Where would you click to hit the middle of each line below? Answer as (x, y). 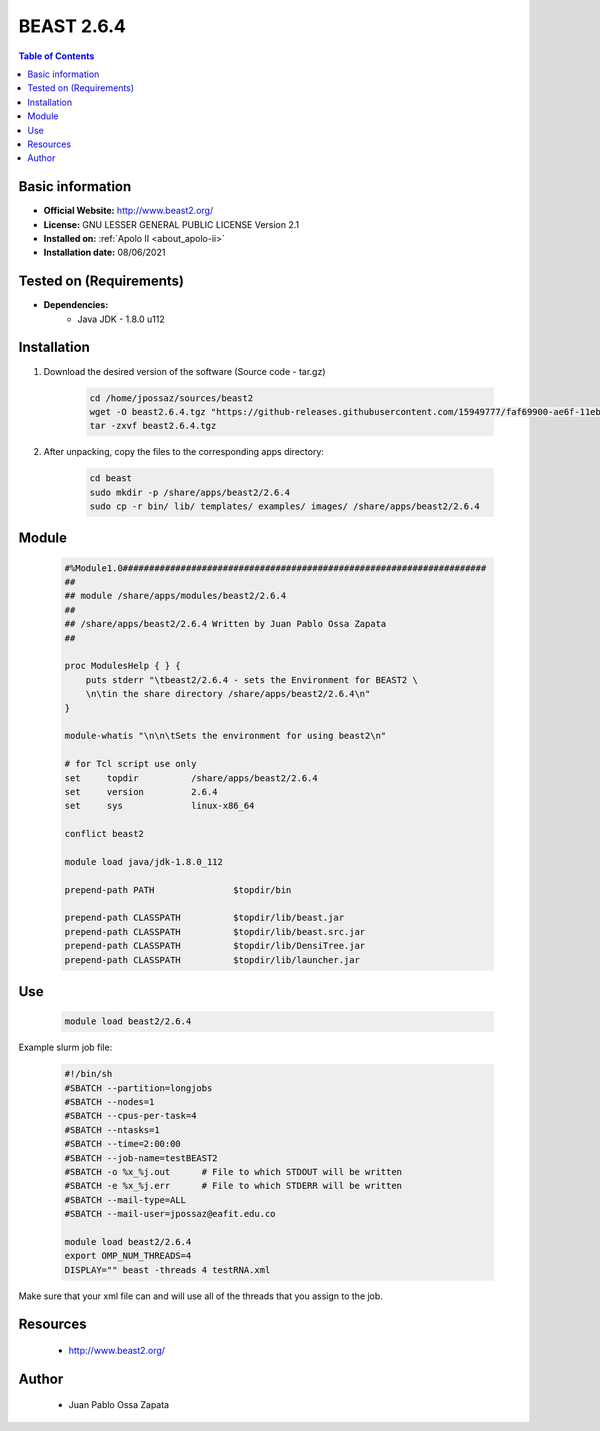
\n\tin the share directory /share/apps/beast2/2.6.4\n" (228, 694)
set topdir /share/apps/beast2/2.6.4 (191, 778)
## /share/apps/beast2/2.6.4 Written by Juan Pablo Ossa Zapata (225, 624)
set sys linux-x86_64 (159, 806)
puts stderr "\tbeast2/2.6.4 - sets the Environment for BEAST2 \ (252, 679)
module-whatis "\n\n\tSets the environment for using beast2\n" (225, 736)
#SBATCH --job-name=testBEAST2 (141, 1158)
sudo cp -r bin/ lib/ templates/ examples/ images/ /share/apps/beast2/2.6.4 (284, 506)
